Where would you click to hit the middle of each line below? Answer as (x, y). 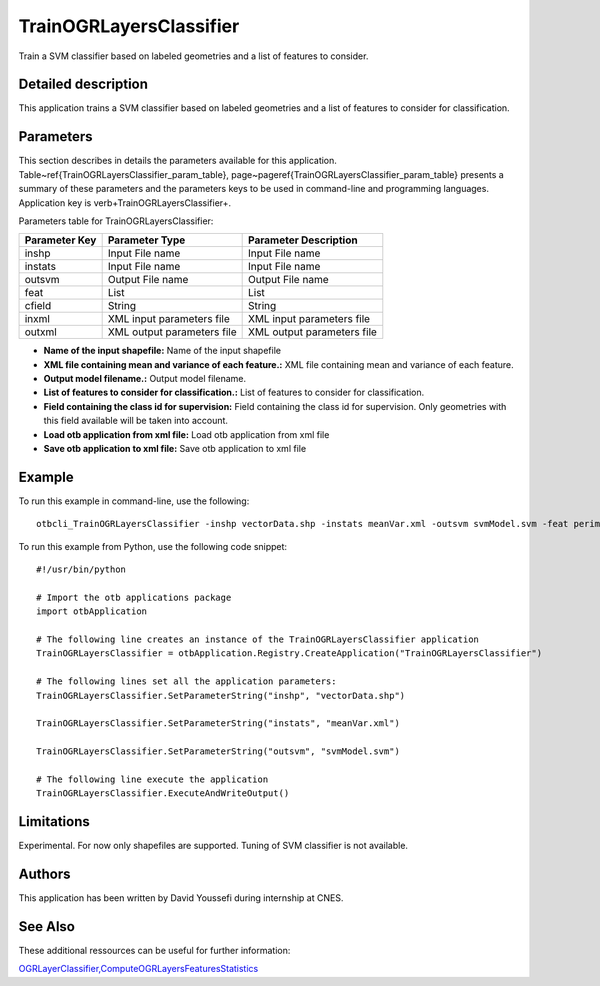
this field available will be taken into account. (136, 421)
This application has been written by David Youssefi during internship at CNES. (181, 898)
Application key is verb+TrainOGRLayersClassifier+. (125, 202)
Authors (44, 874)
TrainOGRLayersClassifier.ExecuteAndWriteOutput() (163, 793)
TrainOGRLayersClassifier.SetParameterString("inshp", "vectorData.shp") (221, 695)
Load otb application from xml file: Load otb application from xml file (186, 434)
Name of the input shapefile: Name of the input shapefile (162, 351)
